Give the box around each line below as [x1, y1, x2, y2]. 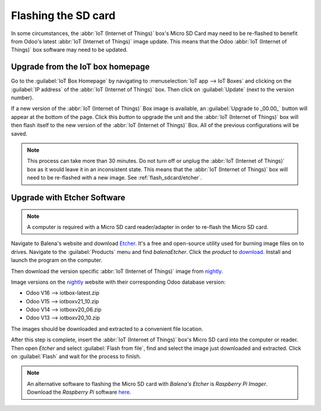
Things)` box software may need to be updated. [11, 46, 128, 54]
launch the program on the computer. [11, 256, 102, 264]
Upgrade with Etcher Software [11, 192, 125, 202]
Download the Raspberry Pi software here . [27, 388, 131, 396]
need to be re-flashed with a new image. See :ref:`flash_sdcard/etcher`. [27, 174, 202, 181]
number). [11, 94, 34, 101]
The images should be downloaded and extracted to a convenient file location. [11, 325, 203, 332]
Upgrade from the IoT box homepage [11, 62, 150, 72]
